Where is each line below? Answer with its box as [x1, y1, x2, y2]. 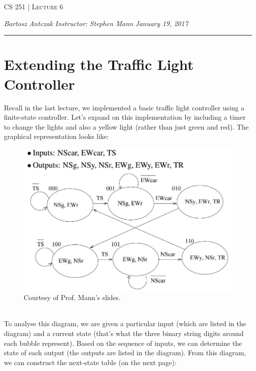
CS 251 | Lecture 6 [4, 1, 64, 11]
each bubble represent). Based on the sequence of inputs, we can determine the [4, 337, 242, 348]
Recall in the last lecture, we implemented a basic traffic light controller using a [4, 102, 245, 112]
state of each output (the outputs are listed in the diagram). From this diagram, [4, 347, 246, 358]
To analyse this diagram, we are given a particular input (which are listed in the [4, 318, 246, 329]
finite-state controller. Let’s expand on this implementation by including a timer [4, 112, 246, 122]
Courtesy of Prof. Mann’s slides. [24, 292, 121, 303]
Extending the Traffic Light [4, 54, 194, 74]
